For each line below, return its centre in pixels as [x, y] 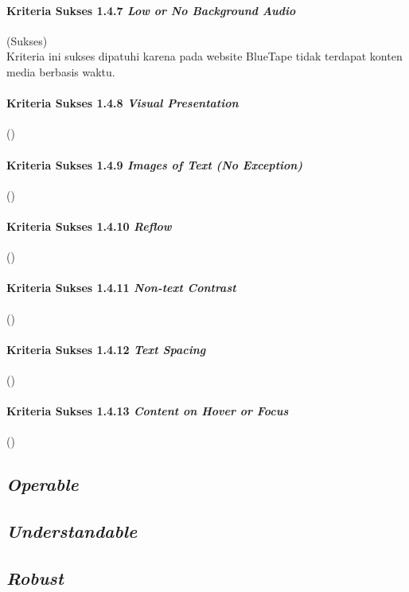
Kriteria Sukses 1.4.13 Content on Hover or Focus [148, 411]
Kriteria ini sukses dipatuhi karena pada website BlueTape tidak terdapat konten [204, 56]
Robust [35, 577]
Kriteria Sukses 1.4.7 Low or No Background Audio [151, 10]
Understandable [72, 531]
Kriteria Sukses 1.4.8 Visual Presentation [123, 103]
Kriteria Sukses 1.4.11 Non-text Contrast [121, 288]
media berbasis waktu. [61, 71]
